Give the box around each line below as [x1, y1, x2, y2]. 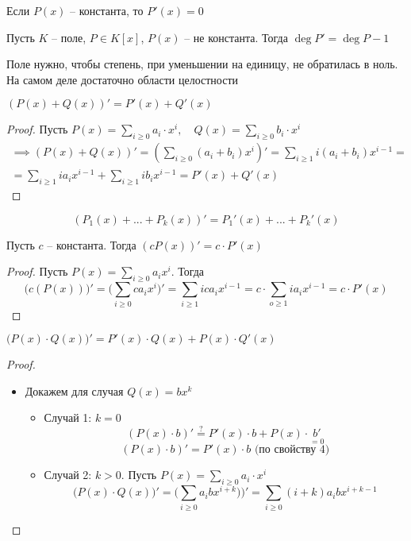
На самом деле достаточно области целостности [6, 71, 238, 87]
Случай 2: [44, 466, 92, 483]
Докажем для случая [25, 382, 124, 399]
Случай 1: [44, 409, 92, 426]
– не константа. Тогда [184, 29, 288, 45]
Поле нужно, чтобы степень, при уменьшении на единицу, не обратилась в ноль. [6, 56, 398, 72]
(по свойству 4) [254, 444, 330, 456]
